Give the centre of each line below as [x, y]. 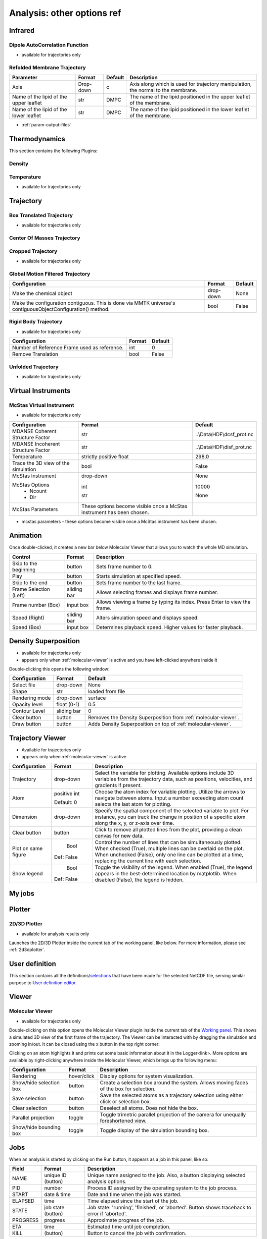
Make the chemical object [42, 293]
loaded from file [107, 691]
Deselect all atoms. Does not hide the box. [149, 1108]
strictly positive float [105, 456]
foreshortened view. [123, 1121]
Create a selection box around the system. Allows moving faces [174, 1083]
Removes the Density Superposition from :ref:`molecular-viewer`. [164, 718]
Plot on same [27, 848]
